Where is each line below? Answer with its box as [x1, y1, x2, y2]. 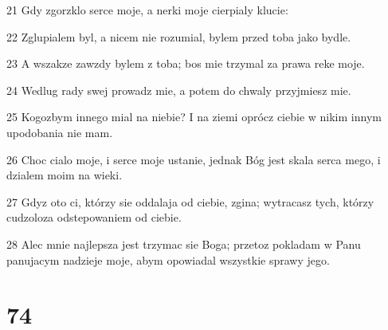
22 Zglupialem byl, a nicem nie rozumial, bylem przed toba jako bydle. [6, 28, 351, 45]
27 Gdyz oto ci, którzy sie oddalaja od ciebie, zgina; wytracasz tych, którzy [6, 193, 374, 210]
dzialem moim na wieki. [6, 167, 123, 183]
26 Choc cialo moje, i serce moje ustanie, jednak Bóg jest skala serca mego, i [6, 151, 381, 167]
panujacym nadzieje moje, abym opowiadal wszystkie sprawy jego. [6, 251, 330, 268]
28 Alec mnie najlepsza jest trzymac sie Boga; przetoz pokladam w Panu [6, 235, 361, 252]
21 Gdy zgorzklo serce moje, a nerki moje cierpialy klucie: [6, 2, 288, 18]
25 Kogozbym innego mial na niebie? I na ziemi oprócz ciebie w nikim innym [6, 108, 382, 125]
